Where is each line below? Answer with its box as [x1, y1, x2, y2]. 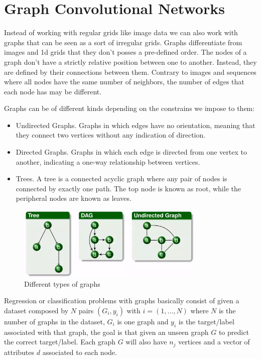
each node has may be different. [4, 86, 102, 96]
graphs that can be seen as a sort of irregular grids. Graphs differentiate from [4, 37, 242, 47]
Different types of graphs [24, 278, 100, 289]
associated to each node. [42, 346, 117, 357]
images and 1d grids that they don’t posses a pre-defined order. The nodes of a [4, 47, 247, 57]
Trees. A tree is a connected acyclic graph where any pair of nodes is [16, 173, 227, 184]
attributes [4, 346, 35, 357]
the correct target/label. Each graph [4, 336, 116, 347]
